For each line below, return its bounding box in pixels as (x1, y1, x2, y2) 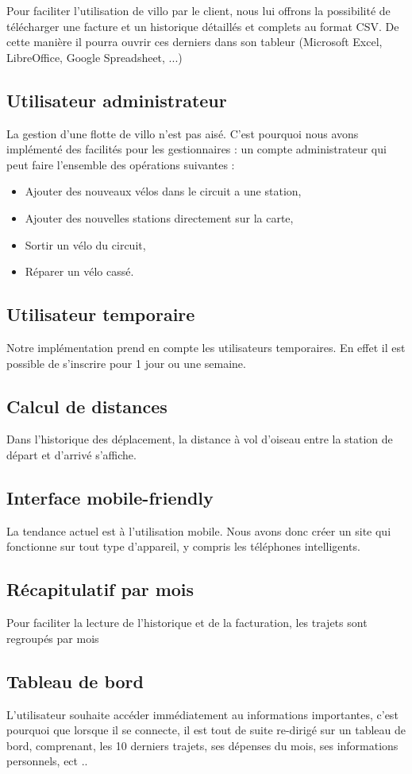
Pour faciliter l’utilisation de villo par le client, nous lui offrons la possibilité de (6, 2, 391, 18)
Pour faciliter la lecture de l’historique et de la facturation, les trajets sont (6, 614, 368, 631)
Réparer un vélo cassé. (25, 263, 134, 280)
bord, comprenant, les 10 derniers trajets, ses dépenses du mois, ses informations (6, 737, 399, 753)
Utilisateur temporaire (6, 302, 195, 327)
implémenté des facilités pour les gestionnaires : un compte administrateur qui (6, 141, 387, 157)
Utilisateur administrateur (6, 87, 227, 112)
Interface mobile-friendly (6, 485, 214, 509)
